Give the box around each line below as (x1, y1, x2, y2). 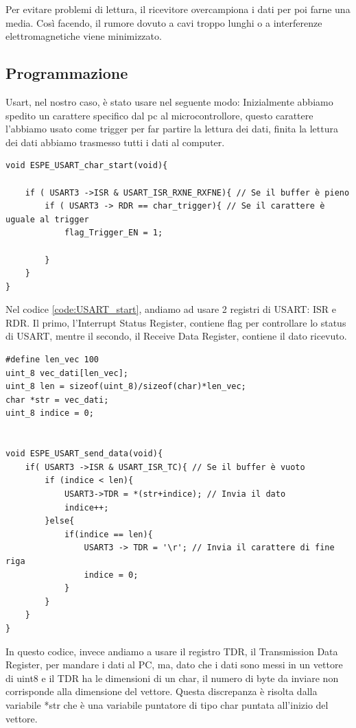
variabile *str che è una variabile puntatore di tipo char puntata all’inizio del (5, 697, 329, 712)
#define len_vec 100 (5, 355, 99, 365)
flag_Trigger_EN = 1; (64, 228, 163, 238)
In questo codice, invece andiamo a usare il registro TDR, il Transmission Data (5, 644, 338, 658)
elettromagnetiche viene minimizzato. (5, 29, 162, 43)
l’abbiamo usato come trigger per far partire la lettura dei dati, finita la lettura (5, 121, 338, 136)
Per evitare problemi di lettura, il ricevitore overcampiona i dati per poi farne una (5, 2, 351, 16)
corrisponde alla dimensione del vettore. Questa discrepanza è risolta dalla (5, 684, 318, 698)
